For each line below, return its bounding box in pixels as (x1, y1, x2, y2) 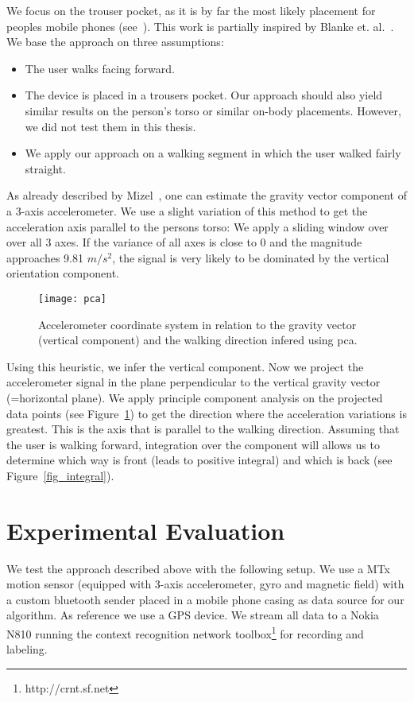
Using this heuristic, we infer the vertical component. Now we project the (6, 358, 364, 374)
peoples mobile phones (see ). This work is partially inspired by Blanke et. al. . (6, 17, 394, 34)
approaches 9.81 (6, 249, 83, 266)
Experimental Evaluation (6, 514, 285, 546)
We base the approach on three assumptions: (6, 33, 224, 50)
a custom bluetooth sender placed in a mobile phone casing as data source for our (6, 591, 404, 607)
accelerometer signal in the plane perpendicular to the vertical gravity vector (6, 374, 381, 390)
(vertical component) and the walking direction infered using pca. (38, 332, 358, 348)
